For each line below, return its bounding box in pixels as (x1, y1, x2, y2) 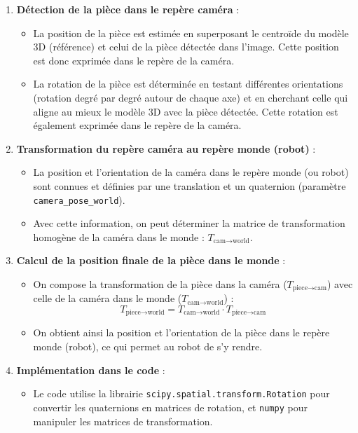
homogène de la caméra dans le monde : (33, 229, 205, 244)
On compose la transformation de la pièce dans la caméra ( (33, 276, 287, 291)
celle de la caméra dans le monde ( (33, 291, 182, 305)
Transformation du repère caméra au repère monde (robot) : (16, 141, 316, 156)
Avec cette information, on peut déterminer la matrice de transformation (33, 216, 345, 231)
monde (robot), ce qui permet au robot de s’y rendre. (33, 339, 263, 354)
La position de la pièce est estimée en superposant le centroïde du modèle (33, 25, 349, 40)
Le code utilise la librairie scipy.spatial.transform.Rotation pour (33, 386, 330, 401)
